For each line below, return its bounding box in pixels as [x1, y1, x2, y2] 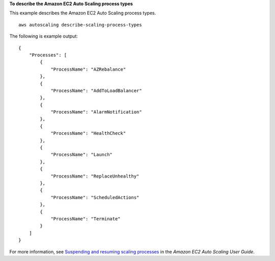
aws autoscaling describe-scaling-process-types [18, 22, 142, 27]
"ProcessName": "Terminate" [50, 216, 121, 221]
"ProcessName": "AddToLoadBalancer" [50, 88, 142, 94]
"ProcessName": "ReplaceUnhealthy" [50, 173, 140, 179]
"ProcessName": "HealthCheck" [50, 130, 126, 136]
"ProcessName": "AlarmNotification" [50, 109, 142, 115]
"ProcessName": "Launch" [50, 152, 113, 158]
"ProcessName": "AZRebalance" [50, 66, 126, 72]
